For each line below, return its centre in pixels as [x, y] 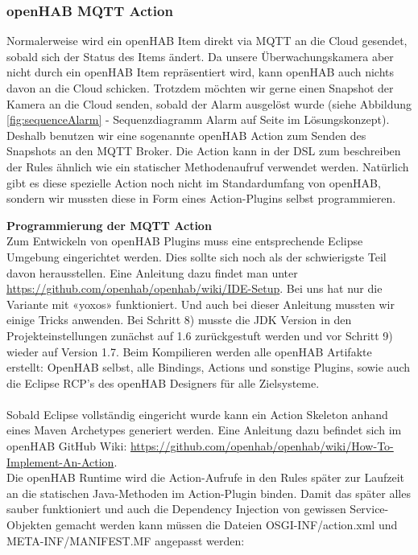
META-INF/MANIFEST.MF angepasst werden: [126, 540]
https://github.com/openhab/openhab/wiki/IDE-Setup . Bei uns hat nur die [195, 288]
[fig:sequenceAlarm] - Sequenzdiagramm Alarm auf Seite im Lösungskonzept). [198, 119]
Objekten [29, 525]
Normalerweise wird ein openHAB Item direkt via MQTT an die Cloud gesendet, [207, 41]
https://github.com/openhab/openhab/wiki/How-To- [262, 446]
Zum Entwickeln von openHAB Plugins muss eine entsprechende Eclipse [185, 241]
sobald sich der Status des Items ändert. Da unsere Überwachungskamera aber [200, 56]
